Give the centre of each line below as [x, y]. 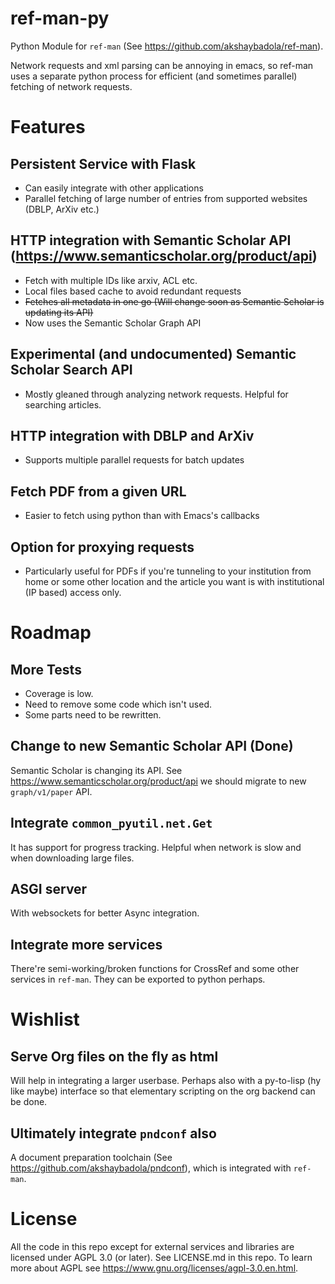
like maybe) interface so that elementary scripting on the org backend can [163, 1091]
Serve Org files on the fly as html [114, 1056]
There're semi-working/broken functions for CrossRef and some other [155, 969]
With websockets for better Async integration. [105, 913]
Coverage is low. [59, 693]
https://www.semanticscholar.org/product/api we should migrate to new [158, 781]
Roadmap [51, 633]
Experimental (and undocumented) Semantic [153, 354]
